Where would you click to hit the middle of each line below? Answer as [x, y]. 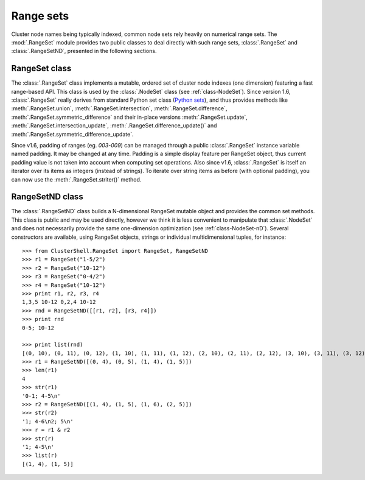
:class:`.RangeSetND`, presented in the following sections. [84, 51]
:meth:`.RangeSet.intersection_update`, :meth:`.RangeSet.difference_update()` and [114, 125]
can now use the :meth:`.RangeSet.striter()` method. [76, 179]
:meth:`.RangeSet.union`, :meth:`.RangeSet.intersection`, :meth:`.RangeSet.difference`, [119, 108]
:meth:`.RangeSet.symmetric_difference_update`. [72, 134]
